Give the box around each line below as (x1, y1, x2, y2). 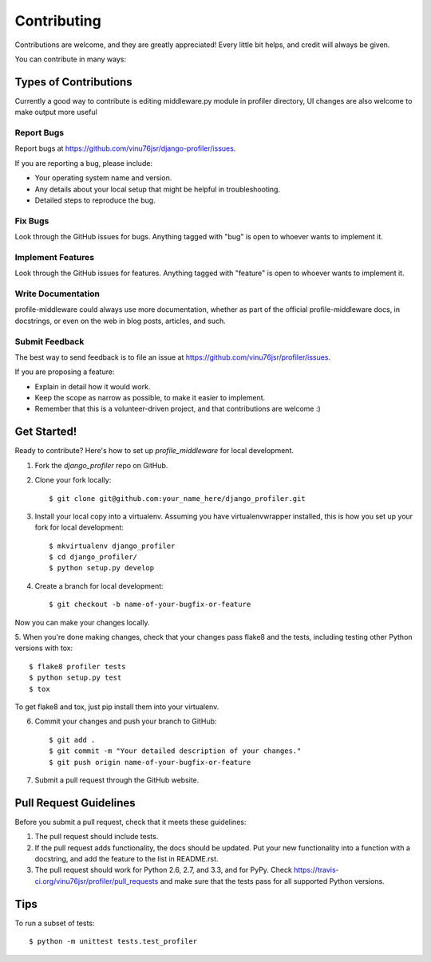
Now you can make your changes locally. (14, 617, 150, 627)
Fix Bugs (14, 215, 49, 227)
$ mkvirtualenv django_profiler (49, 541, 176, 550)
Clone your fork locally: (34, 475, 112, 485)
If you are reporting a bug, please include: (14, 158, 153, 168)
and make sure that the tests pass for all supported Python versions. (160, 876, 385, 885)
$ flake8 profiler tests (29, 662, 126, 671)
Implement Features (14, 251, 95, 262)
